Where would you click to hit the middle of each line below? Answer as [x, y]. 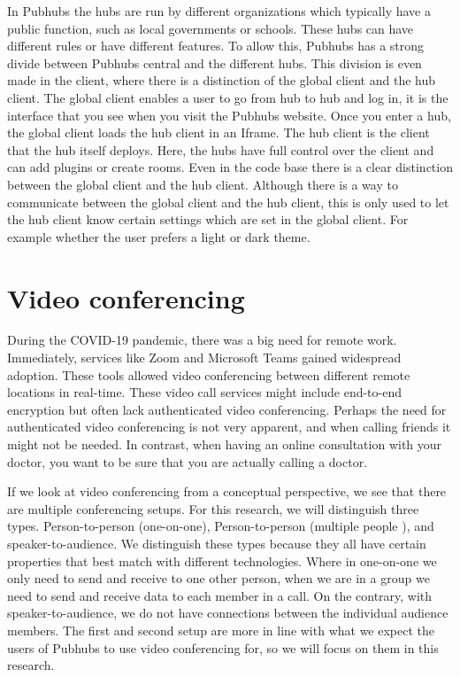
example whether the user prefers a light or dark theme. [159, 236]
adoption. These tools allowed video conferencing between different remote [209, 374]
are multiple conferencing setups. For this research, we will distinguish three [213, 508]
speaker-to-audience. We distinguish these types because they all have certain [217, 543]
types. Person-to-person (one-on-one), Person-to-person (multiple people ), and [221, 526]
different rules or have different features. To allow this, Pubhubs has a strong [216, 46]
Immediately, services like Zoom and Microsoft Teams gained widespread [204, 358]
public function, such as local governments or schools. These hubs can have [211, 28]
